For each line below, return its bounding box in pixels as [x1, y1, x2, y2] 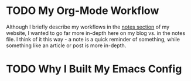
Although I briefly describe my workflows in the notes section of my [6, 23, 170, 30]
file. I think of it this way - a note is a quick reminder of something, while [6, 36, 180, 43]
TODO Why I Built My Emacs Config [6, 62, 182, 76]
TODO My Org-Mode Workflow [6, 4, 159, 17]
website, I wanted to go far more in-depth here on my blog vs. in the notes [6, 29, 186, 36]
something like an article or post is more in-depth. [6, 42, 127, 49]
